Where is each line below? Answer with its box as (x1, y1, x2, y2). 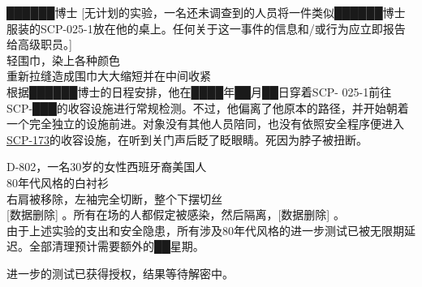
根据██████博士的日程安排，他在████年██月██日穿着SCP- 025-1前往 (6, 83, 392, 100)
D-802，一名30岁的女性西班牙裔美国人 (6, 158, 207, 175)
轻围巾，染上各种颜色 (6, 51, 120, 68)
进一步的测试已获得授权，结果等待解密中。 (6, 264, 234, 281)
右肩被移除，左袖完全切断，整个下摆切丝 (6, 190, 222, 207)
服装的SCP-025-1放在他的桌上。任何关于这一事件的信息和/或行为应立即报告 (6, 19, 406, 36)
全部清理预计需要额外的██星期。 (28, 238, 205, 255)
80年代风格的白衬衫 (6, 173, 109, 191)
